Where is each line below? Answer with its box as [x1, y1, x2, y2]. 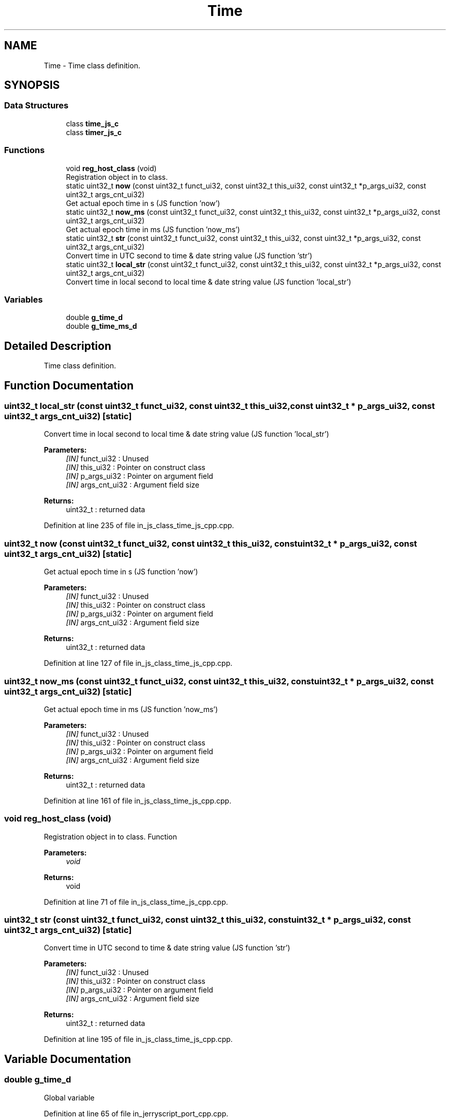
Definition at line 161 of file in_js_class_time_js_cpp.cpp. [44, 796, 232, 805]
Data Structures [4, 100, 69, 111]
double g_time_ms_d [66, 322, 137, 331]
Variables [4, 294, 43, 305]
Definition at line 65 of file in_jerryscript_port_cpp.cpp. [44, 1109, 229, 1118]
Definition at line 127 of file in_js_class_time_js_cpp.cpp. [44, 659, 233, 668]
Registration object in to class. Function [44, 832, 177, 841]
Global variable [44, 1093, 95, 1102]
